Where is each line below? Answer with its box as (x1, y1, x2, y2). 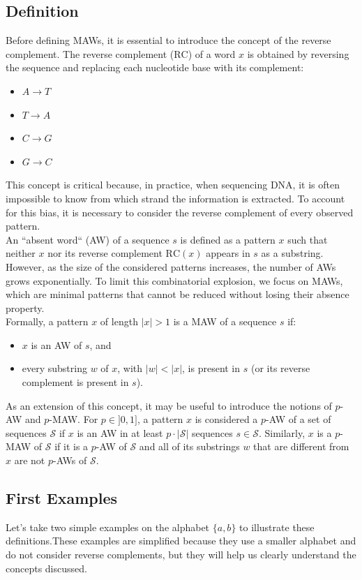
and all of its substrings (139, 439, 240, 454)
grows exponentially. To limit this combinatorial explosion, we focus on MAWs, (6, 273, 343, 288)
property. (6, 300, 45, 315)
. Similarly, (258, 425, 306, 440)
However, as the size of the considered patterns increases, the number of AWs (6, 259, 336, 274)
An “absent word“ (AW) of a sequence (6, 232, 169, 246)
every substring (22, 361, 87, 375)
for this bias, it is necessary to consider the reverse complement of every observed (6, 205, 354, 219)
